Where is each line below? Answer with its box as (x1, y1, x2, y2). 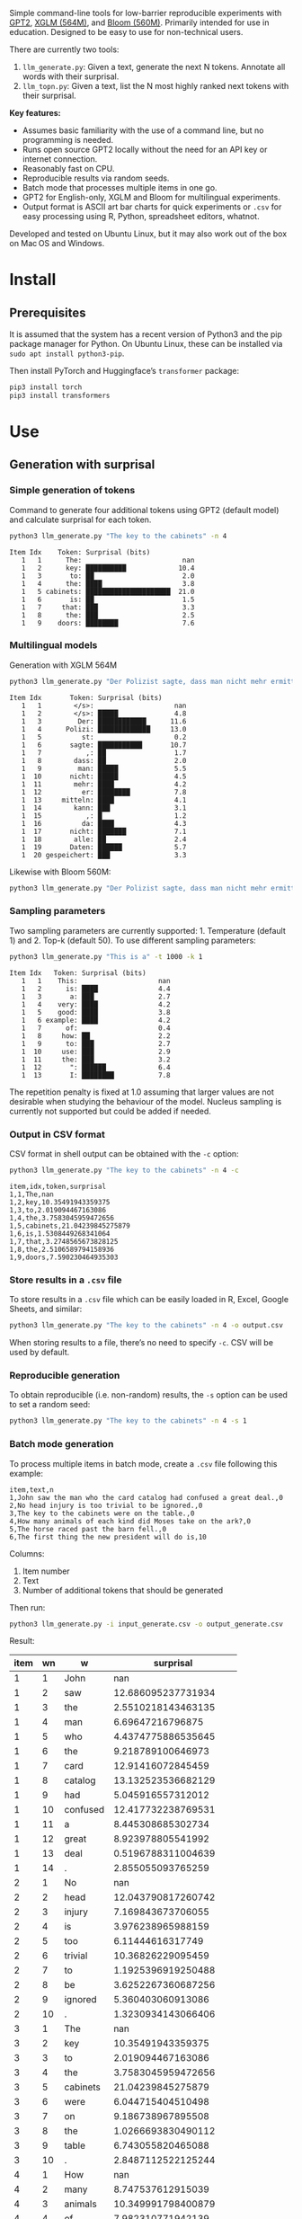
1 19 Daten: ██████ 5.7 (21, 842, 187, 852)
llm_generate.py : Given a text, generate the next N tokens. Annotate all (22, 62, 286, 72)
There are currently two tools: (9, 44, 120, 55)
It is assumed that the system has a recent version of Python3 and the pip (9, 329, 283, 340)
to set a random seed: (9, 1399, 91, 1410)
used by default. (9, 1347, 70, 1358)
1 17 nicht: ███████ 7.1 (21, 827, 187, 836)
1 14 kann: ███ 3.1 (21, 803, 187, 812)
